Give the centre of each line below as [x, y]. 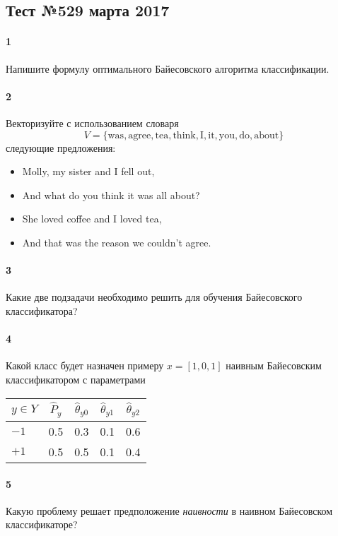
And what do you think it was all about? [111, 195]
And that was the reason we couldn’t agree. [117, 242]
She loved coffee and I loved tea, [92, 219]
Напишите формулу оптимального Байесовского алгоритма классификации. [168, 68]
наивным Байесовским [274, 365]
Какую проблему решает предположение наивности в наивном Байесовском [169, 510]
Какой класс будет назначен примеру [85, 365]
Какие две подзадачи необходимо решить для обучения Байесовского [154, 297]
